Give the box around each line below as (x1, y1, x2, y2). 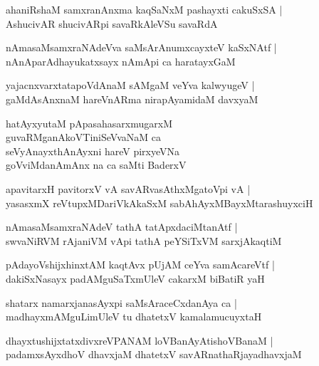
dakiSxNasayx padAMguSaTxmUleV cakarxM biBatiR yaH (6, 271, 265, 286)
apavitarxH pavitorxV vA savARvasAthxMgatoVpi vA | (6, 181, 251, 196)
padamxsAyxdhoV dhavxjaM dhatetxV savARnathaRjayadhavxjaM (6, 347, 302, 362)
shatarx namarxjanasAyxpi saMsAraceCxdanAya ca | (6, 295, 237, 310)
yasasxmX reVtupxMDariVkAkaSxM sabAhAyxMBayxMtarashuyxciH (6, 195, 313, 210)
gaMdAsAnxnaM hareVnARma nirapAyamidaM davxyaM (6, 91, 258, 106)
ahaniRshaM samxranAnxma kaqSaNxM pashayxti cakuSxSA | (6, 2, 283, 16)
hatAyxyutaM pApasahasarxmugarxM (6, 115, 173, 130)
